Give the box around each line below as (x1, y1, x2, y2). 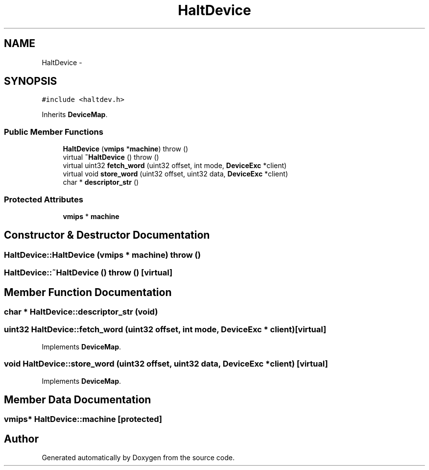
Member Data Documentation (4, 393, 151, 406)
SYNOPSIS (4, 75, 57, 88)
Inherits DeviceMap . (42, 110, 108, 119)
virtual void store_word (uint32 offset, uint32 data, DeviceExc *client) (63, 170, 288, 178)
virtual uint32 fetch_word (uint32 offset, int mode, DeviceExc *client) (63, 161, 287, 170)
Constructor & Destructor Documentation (4, 229, 210, 242)
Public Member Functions (4, 126, 103, 137)
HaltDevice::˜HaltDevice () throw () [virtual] (4, 268, 173, 278)
